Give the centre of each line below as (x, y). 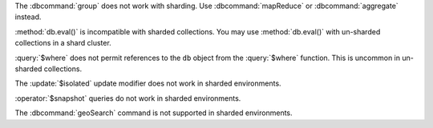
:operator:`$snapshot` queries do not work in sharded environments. (128, 98)
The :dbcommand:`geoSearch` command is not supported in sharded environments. (154, 113)
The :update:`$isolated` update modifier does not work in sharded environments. (148, 83)
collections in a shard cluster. (63, 43)
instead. (28, 17)
